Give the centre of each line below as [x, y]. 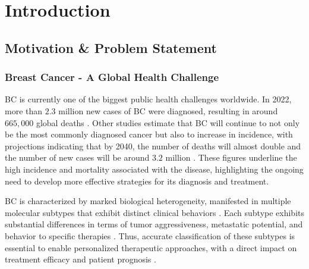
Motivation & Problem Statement [111, 47]
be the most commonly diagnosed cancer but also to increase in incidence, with [149, 134]
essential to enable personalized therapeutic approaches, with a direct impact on [151, 247]
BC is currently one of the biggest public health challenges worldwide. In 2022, [148, 99]
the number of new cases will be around [77, 157]
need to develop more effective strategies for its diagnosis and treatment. [137, 181]
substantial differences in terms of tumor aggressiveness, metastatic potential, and [154, 224]
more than [24, 110]
